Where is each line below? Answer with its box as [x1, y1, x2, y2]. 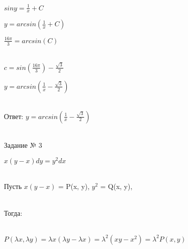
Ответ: [4, 111, 23, 121]
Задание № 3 [4, 140, 42, 150]
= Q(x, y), [100, 181, 133, 191]
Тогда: [4, 207, 22, 218]
